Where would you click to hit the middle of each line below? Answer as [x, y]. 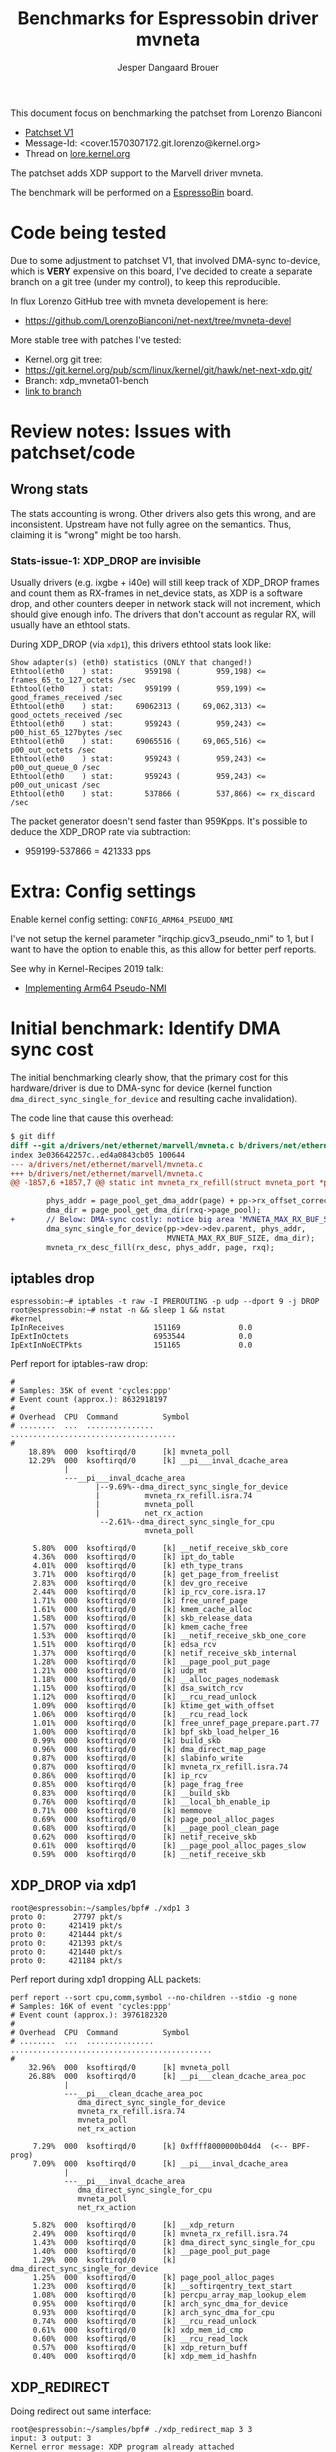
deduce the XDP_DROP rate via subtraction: [101, 832]
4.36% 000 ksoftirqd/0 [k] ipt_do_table [133, 1557]
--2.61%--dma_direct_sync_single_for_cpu [187, 1522]
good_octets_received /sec [66, 715]
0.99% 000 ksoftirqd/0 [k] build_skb [127, 1741]
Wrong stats [49, 489]
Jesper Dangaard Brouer [168, 67]
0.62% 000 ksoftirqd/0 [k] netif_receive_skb [144, 1837]
